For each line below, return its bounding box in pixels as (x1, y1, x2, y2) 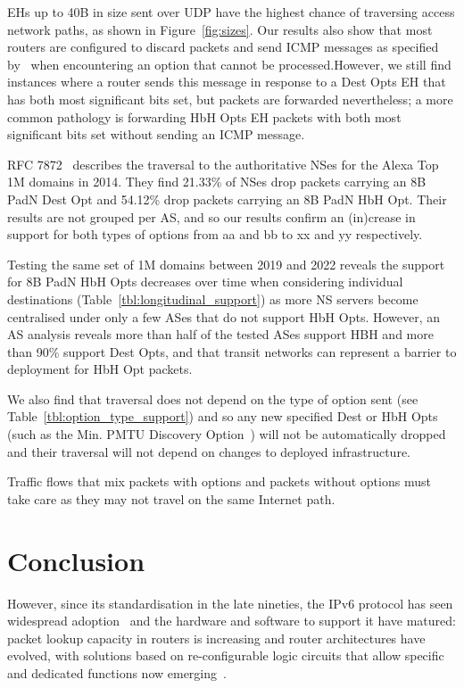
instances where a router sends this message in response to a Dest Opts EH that (7, 72, 446, 91)
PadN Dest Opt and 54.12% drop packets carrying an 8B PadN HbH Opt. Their (7, 189, 447, 208)
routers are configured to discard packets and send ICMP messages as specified (7, 37, 439, 56)
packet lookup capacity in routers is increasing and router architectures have (7, 628, 426, 647)
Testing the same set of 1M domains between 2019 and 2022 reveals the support (7, 254, 445, 273)
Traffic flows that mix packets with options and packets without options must (7, 472, 431, 491)
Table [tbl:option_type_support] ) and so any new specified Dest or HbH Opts (7, 407, 438, 426)
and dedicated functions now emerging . (7, 663, 227, 682)
